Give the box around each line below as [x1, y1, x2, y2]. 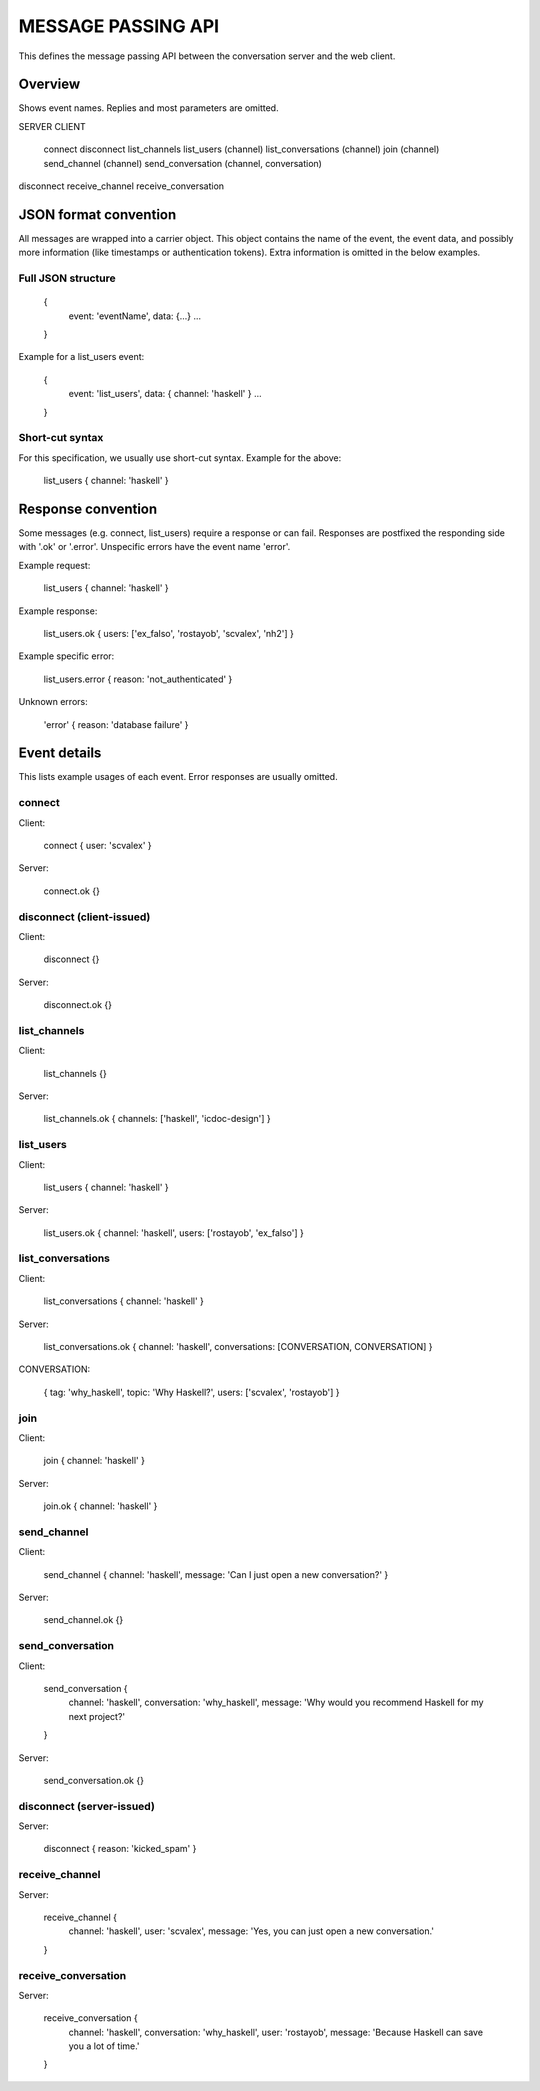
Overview [18, 76, 81, 93]
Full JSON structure [18, 271, 117, 285]
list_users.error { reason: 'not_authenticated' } [43, 673, 233, 685]
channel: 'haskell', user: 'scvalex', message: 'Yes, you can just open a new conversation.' [68, 1925, 435, 1937]
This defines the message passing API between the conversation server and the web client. [18, 50, 396, 62]
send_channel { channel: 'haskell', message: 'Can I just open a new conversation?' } [43, 1568, 389, 1580]
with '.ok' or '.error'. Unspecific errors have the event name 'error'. [18, 541, 291, 553]
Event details [18, 745, 102, 762]
